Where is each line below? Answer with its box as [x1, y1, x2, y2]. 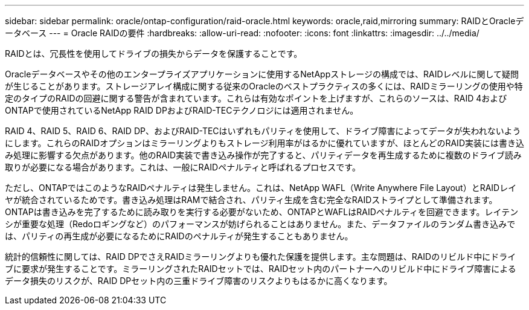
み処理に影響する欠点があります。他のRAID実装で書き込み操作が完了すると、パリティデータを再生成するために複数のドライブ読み [5, 150, 522, 160]
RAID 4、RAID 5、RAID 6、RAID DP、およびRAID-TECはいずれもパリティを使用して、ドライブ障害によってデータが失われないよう [5, 126, 521, 136]
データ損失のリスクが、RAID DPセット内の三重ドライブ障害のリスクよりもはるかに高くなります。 [5, 276, 393, 286]
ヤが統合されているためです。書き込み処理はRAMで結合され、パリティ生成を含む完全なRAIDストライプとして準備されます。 [5, 195, 498, 205]
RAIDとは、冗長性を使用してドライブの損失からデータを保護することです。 [5, 48, 303, 59]
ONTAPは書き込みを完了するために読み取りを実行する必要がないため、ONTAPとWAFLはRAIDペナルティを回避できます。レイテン [5, 207, 519, 217]
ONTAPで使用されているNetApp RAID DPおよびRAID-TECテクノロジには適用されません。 [5, 105, 359, 115]
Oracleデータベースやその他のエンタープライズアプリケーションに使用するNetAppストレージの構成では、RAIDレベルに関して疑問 [5, 69, 519, 79]
